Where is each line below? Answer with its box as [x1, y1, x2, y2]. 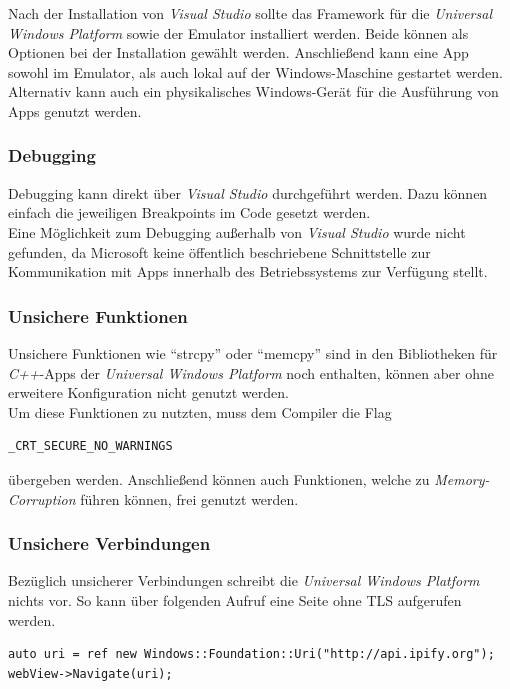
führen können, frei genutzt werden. [80, 488, 299, 509]
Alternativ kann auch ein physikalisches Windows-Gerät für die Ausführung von [8, 81, 499, 102]
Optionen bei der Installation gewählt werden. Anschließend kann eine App [8, 42, 469, 63]
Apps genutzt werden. [8, 100, 142, 121]
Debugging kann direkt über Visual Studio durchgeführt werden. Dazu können [8, 182, 488, 203]
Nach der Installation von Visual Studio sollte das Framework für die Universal [8, 3, 492, 23]
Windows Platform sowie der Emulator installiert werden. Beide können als [8, 22, 469, 43]
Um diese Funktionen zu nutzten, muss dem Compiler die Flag [8, 401, 392, 422]
